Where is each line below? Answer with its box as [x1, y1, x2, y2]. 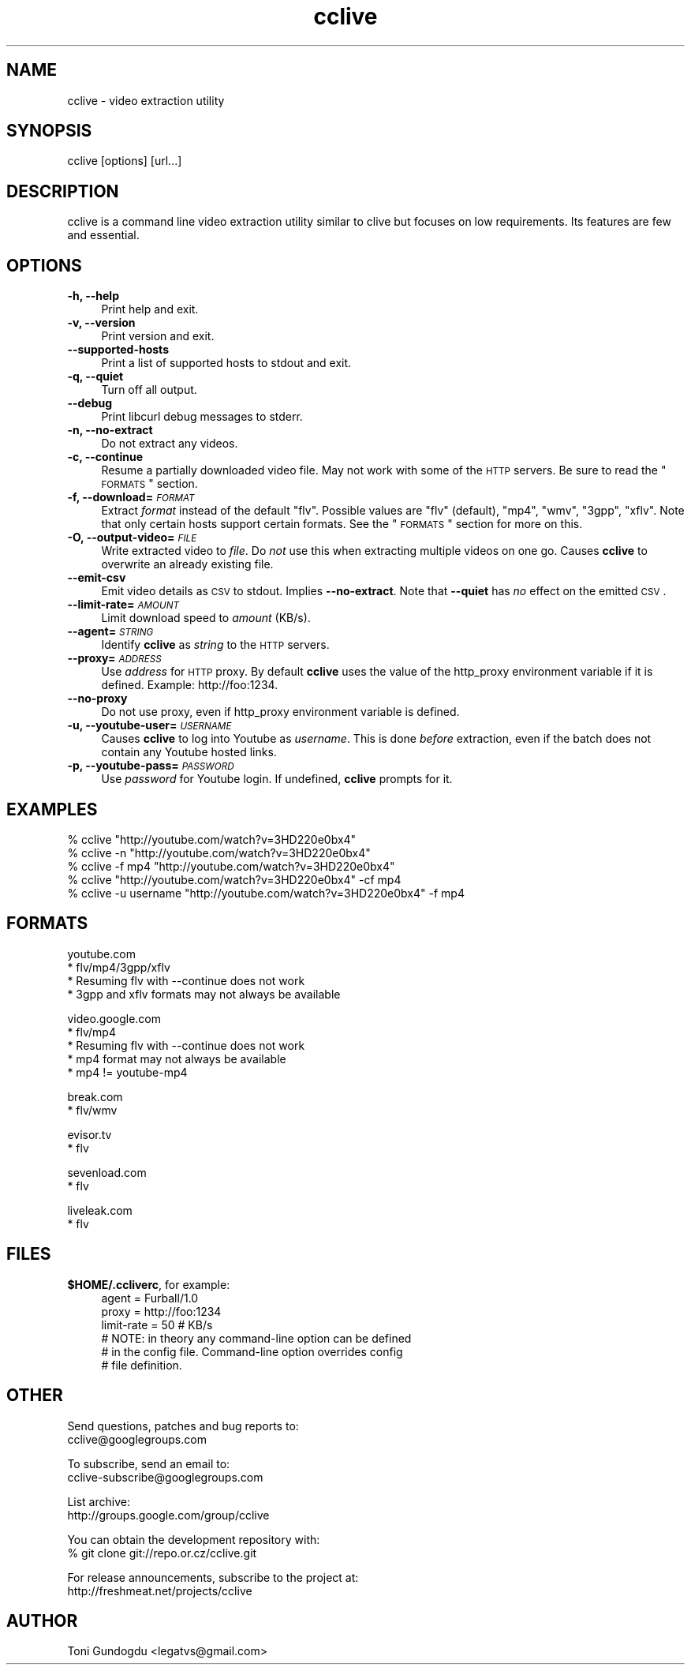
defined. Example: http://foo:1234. [101, 678, 278, 692]
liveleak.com [67, 1203, 133, 1217]
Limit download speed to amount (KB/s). [101, 611, 311, 625]
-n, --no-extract [67, 423, 153, 437]
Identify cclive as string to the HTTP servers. [101, 638, 330, 652]
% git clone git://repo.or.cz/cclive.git [67, 1545, 257, 1560]
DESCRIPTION [6, 181, 119, 201]
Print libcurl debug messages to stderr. [101, 410, 303, 424]
